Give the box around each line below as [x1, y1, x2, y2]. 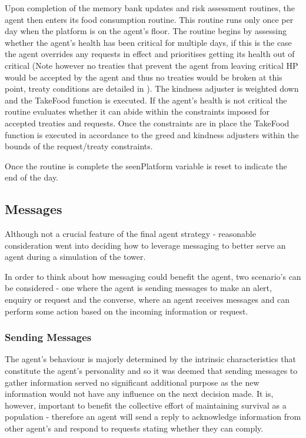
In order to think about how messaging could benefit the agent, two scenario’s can [5, 270, 301, 282]
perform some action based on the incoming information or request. [5, 305, 248, 317]
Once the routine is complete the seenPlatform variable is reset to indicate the [5, 159, 287, 172]
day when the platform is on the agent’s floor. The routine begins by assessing [5, 25, 287, 37]
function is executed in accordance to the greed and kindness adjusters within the [5, 128, 299, 141]
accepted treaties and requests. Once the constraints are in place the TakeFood [5, 116, 290, 129]
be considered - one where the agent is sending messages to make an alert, [5, 282, 272, 294]
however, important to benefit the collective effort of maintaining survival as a [5, 399, 287, 411]
